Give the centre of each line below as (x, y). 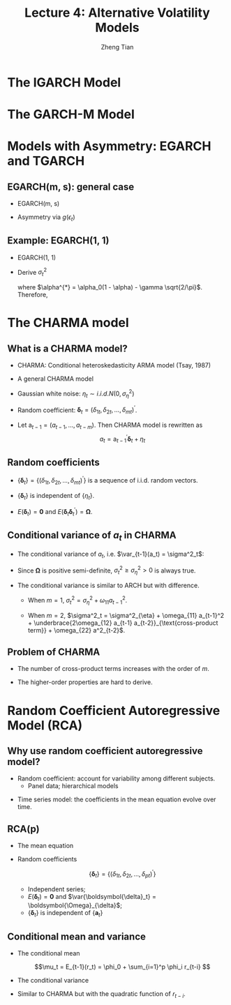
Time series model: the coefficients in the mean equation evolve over (117, 799)
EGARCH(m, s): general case (71, 187)
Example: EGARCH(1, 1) (58, 241)
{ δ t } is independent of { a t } (65, 914)
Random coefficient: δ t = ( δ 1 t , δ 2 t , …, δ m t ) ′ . (77, 410)
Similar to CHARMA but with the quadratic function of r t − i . (102, 995)
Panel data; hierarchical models (73, 786)
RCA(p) (23, 829)
